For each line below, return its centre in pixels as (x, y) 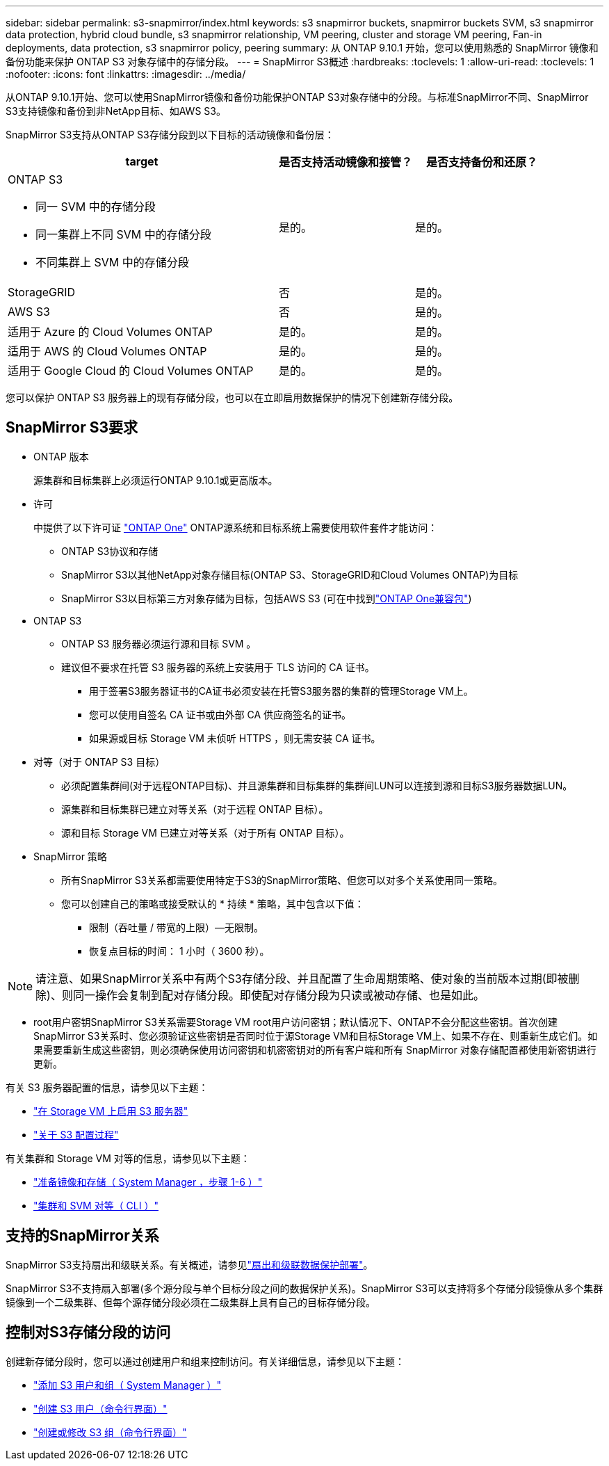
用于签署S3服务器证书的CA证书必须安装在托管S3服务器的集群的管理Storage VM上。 (281, 691)
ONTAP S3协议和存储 (110, 551)
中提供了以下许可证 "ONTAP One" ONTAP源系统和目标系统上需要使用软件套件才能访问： (236, 527)
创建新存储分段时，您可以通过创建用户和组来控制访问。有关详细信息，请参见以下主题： (205, 1361)
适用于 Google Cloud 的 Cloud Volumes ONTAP (131, 371)
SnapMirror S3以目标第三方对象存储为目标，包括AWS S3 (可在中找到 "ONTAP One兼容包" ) (267, 598)
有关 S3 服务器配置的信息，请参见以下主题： (107, 1087)
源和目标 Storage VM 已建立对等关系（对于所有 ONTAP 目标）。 (205, 832)
